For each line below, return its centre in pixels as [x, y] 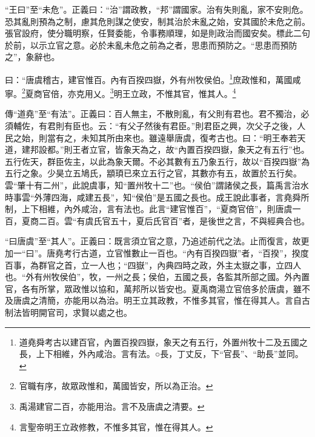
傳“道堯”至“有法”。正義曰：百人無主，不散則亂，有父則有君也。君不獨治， [153, 114]
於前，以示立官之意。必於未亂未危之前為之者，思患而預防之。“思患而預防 [151, 45]
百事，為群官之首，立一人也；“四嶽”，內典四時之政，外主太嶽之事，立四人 [153, 265]
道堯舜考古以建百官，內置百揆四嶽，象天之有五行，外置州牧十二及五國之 [163, 342]
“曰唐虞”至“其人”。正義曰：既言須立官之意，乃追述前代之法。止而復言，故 [153, 241]
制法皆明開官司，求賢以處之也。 [68, 312]
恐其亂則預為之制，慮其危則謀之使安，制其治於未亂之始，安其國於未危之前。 [157, 21]
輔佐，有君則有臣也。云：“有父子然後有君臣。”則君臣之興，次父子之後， [155, 126]
